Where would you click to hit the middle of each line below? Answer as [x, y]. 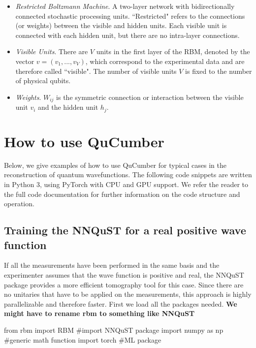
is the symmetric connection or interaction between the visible [150, 97]
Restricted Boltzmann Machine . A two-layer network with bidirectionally [125, 6]
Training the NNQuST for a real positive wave [125, 230]
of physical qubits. [43, 80]
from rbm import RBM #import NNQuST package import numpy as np [114, 330]
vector [25, 61]
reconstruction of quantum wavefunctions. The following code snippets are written [128, 174]
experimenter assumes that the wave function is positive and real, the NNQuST [124, 274]
